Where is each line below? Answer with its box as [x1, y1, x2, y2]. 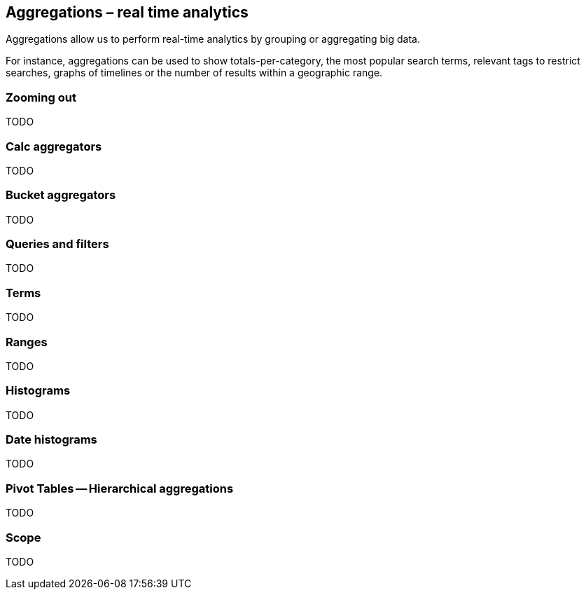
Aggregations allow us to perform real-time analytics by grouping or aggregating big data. [6, 33, 420, 46]
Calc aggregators [6, 139, 102, 153]
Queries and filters [6, 237, 109, 252]
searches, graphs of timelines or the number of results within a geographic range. [6, 67, 383, 79]
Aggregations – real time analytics [6, 4, 249, 21]
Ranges [6, 334, 48, 349]
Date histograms [6, 432, 97, 447]
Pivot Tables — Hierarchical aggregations [6, 481, 234, 495]
